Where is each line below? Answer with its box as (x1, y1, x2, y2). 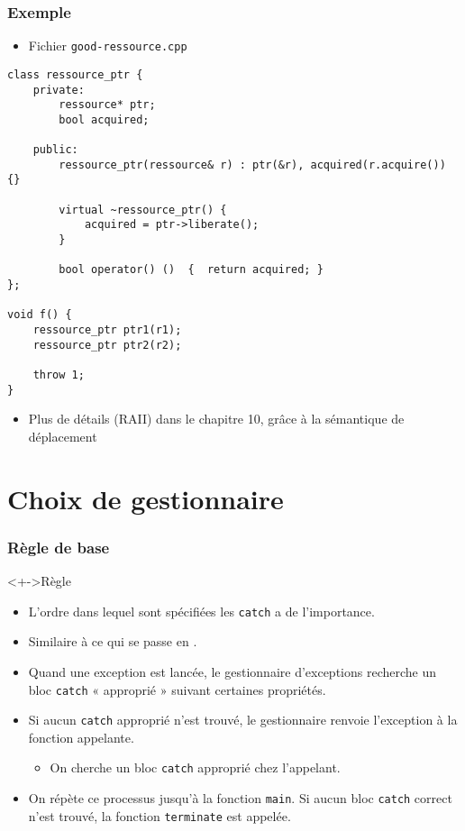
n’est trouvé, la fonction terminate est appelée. (28, 806, 291, 825)
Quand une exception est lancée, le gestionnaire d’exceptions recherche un (28, 662, 437, 680)
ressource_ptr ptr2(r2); (32, 338, 182, 352)
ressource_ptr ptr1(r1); (32, 324, 182, 337)
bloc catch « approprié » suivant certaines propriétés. (28, 680, 326, 699)
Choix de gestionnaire (7, 479, 284, 516)
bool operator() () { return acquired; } (59, 263, 324, 277)
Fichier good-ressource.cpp (28, 36, 187, 55)
